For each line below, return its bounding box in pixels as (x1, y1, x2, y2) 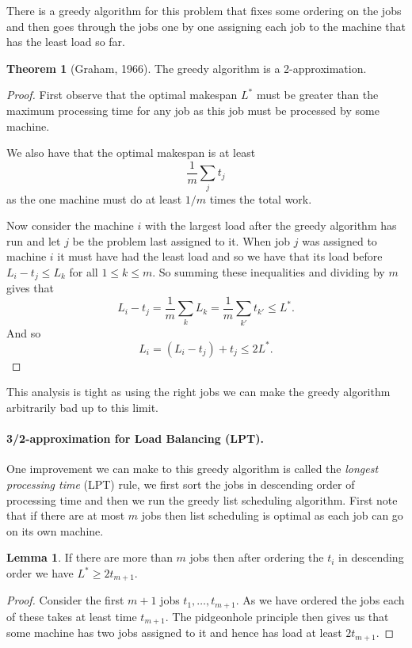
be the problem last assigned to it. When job (72, 232, 291, 249)
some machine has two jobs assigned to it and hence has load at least (6, 624, 342, 641)
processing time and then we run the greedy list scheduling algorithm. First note (6, 491, 398, 508)
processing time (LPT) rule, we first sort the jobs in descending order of (6, 476, 355, 493)
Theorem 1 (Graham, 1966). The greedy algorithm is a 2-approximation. (6, 59, 367, 76)
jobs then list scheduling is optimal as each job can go (141, 507, 403, 524)
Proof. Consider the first (6, 592, 124, 608)
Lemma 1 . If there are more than (6, 549, 173, 566)
